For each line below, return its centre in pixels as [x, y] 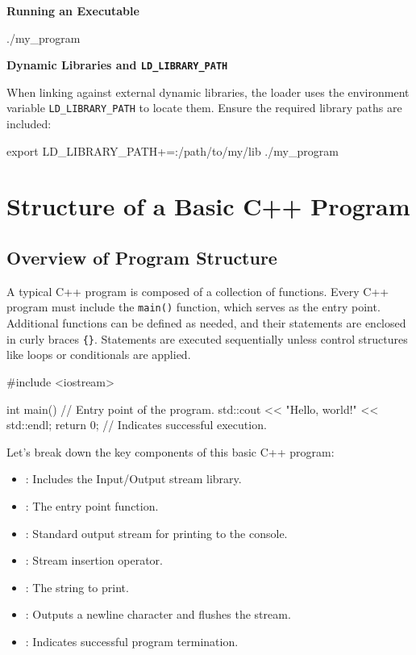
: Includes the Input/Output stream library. [133, 479]
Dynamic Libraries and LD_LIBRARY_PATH [117, 65]
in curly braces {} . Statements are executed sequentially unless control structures [207, 338]
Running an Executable [73, 10]
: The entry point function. [92, 505]
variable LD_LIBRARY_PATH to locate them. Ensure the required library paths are [204, 108]
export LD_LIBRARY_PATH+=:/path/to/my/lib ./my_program [173, 150]
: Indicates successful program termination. [132, 641]
